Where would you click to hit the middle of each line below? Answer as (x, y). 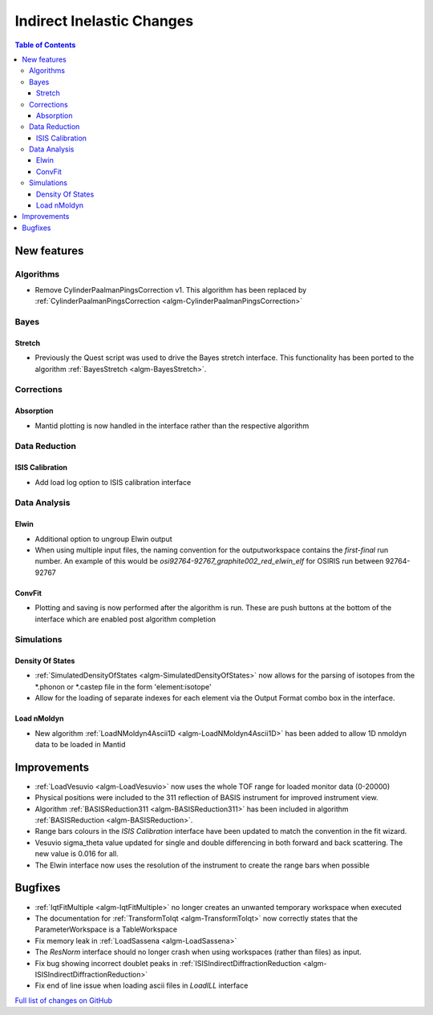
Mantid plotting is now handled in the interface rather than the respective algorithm (172, 426)
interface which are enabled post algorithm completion (125, 619)
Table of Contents (45, 45)
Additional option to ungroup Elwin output (103, 539)
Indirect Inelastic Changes (104, 21)
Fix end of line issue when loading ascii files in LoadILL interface (142, 985)
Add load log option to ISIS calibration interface (113, 482)
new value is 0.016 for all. (77, 854)
